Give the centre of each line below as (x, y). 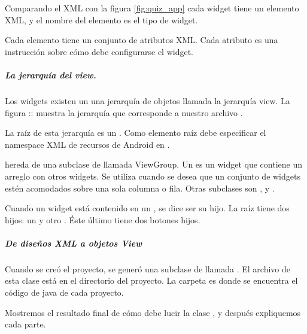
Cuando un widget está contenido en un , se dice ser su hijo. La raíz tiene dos (147, 208)
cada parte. (25, 324)
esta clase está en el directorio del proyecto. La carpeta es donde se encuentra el (151, 280)
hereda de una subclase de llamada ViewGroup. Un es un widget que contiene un (154, 164)
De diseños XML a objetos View (73, 243)
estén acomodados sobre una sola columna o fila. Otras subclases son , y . (140, 188)
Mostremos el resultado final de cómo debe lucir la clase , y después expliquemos (153, 312)
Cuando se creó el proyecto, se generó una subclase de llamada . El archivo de (148, 268)
